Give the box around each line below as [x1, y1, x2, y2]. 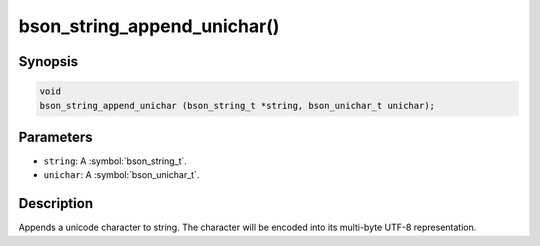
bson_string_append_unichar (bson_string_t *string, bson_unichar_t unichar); [39, 100, 435, 111]
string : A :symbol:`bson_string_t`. [43, 155, 187, 167]
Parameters [18, 128, 93, 145]
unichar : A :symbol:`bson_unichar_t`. [43, 169, 200, 181]
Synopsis [18, 53, 79, 70]
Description [18, 195, 94, 212]
